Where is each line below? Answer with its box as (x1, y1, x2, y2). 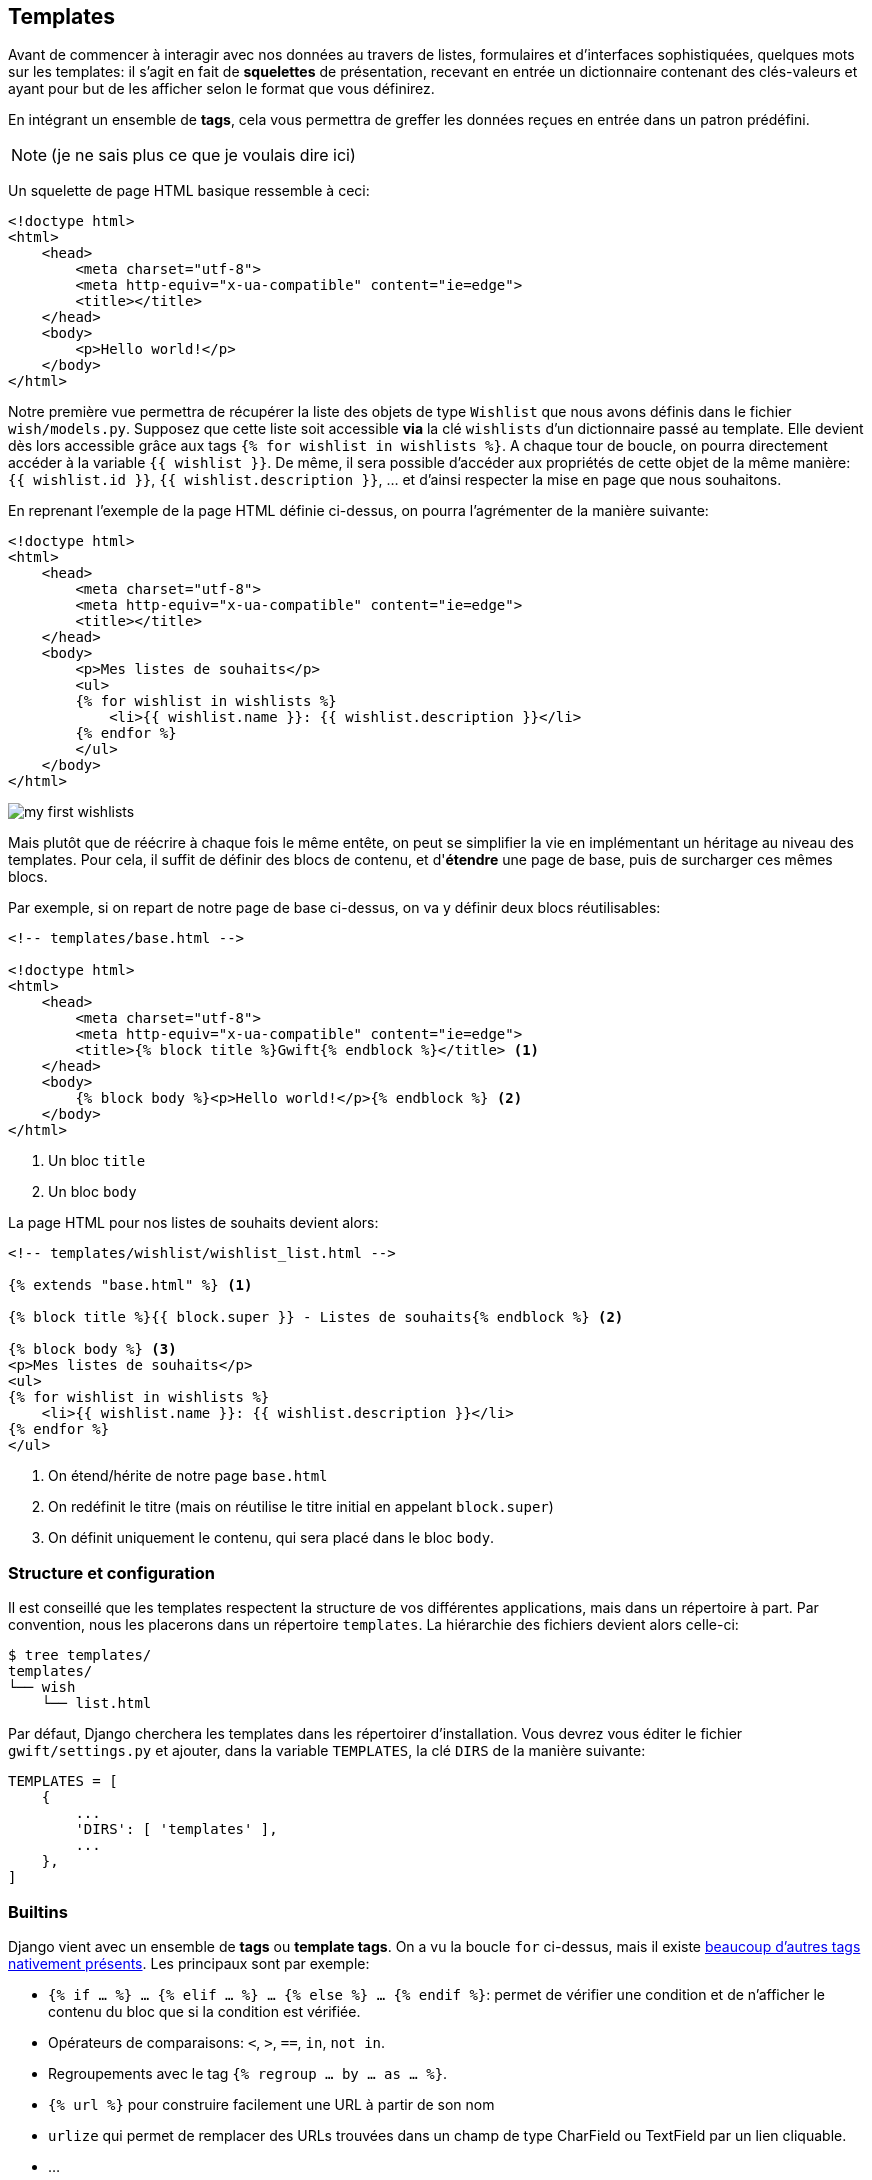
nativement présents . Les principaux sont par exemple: (8, 1954, 370, 1972)
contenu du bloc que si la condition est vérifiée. (48, 2002, 361, 2020)
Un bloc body (48, 1183, 137, 1201)
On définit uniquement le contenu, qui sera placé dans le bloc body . (48, 1529, 495, 1547)
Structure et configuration (8, 1562, 215, 1583)
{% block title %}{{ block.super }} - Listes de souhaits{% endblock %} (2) (8, 1309, 624, 1326)
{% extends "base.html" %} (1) (8, 1277, 253, 1294)
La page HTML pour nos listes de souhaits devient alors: (8, 1214, 379, 1232)
